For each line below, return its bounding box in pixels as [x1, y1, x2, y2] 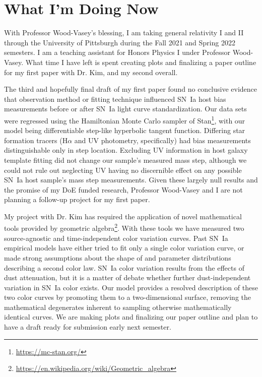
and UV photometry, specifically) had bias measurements [74, 135, 251, 145]
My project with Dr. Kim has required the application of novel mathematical [4, 211, 242, 221]
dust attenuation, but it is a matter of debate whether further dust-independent [4, 272, 251, 283]
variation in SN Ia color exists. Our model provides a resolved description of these [4, 282, 258, 292]
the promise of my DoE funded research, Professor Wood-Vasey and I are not [4, 184, 243, 195]
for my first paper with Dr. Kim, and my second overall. [4, 67, 178, 77]
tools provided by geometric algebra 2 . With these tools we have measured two [4, 221, 244, 233]
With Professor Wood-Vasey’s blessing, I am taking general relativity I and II [4, 27, 244, 38]
